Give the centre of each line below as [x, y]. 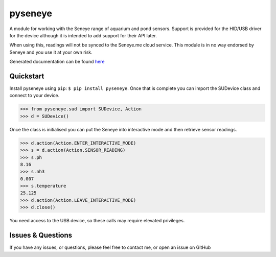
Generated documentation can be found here [57, 62]
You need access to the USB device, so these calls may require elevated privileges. [97, 221]
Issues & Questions [41, 235]
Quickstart [27, 76]
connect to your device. [34, 96]
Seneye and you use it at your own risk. [51, 52]
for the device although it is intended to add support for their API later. [83, 35]
